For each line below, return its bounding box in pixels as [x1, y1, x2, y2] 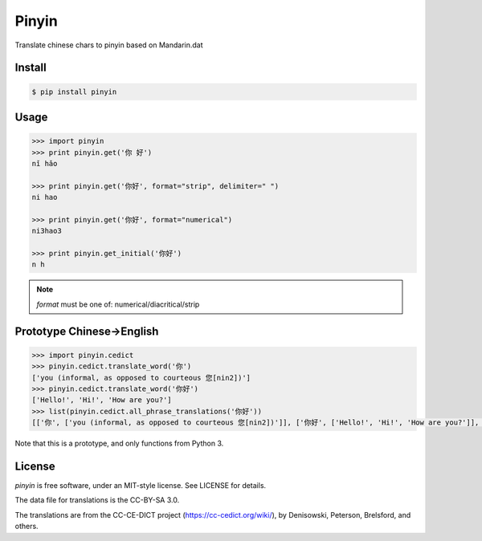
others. [14, 522, 39, 531]
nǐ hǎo [31, 159, 58, 168]
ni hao [31, 193, 58, 202]
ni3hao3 [31, 226, 62, 236]
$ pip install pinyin [31, 87, 117, 96]
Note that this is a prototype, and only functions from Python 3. [14, 438, 224, 449]
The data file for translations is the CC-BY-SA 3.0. [14, 495, 180, 505]
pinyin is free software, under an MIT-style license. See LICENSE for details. [14, 481, 267, 490]
